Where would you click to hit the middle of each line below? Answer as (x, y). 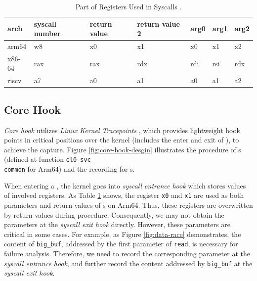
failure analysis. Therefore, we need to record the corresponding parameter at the (127, 253)
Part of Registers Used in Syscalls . (128, 6)
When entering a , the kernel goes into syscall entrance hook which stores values (125, 185)
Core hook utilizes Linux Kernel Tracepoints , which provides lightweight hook (122, 130)
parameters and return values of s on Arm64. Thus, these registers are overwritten (128, 205)
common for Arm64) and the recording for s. (69, 169)
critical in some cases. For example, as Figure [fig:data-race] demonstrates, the (123, 234)
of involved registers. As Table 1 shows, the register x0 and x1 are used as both (124, 195)
